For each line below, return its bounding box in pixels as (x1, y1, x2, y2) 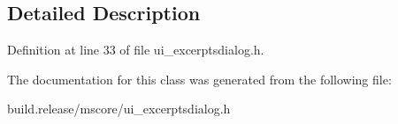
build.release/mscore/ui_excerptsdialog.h (7, 99, 231, 118)
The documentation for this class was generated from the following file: (7, 69, 392, 88)
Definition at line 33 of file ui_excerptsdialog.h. (7, 40, 264, 59)
